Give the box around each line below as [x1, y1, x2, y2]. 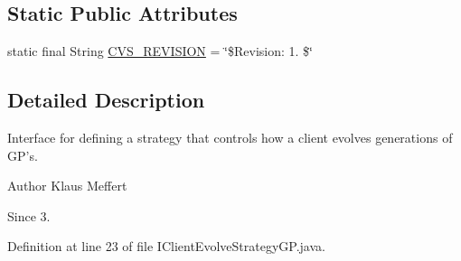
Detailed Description [7, 86, 205, 114]
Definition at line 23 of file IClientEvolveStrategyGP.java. [7, 237, 325, 256]
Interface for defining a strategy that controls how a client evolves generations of [7, 128, 453, 146]
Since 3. [7, 206, 51, 225]
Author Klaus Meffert [7, 176, 127, 195]
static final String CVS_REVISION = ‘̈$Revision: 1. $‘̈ [7, 42, 313, 61]
